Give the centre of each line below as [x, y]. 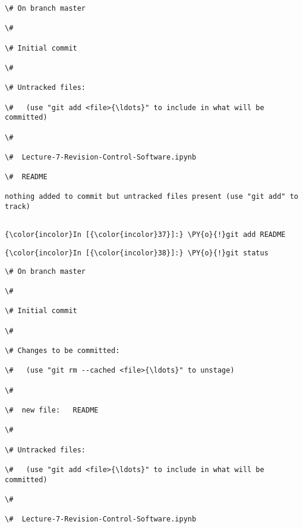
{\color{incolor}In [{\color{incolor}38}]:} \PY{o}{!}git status [137, 253]
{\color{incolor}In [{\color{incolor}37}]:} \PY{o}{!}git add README [145, 235]
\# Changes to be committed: [62, 351]
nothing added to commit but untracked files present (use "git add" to [151, 197]
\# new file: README [52, 410]
